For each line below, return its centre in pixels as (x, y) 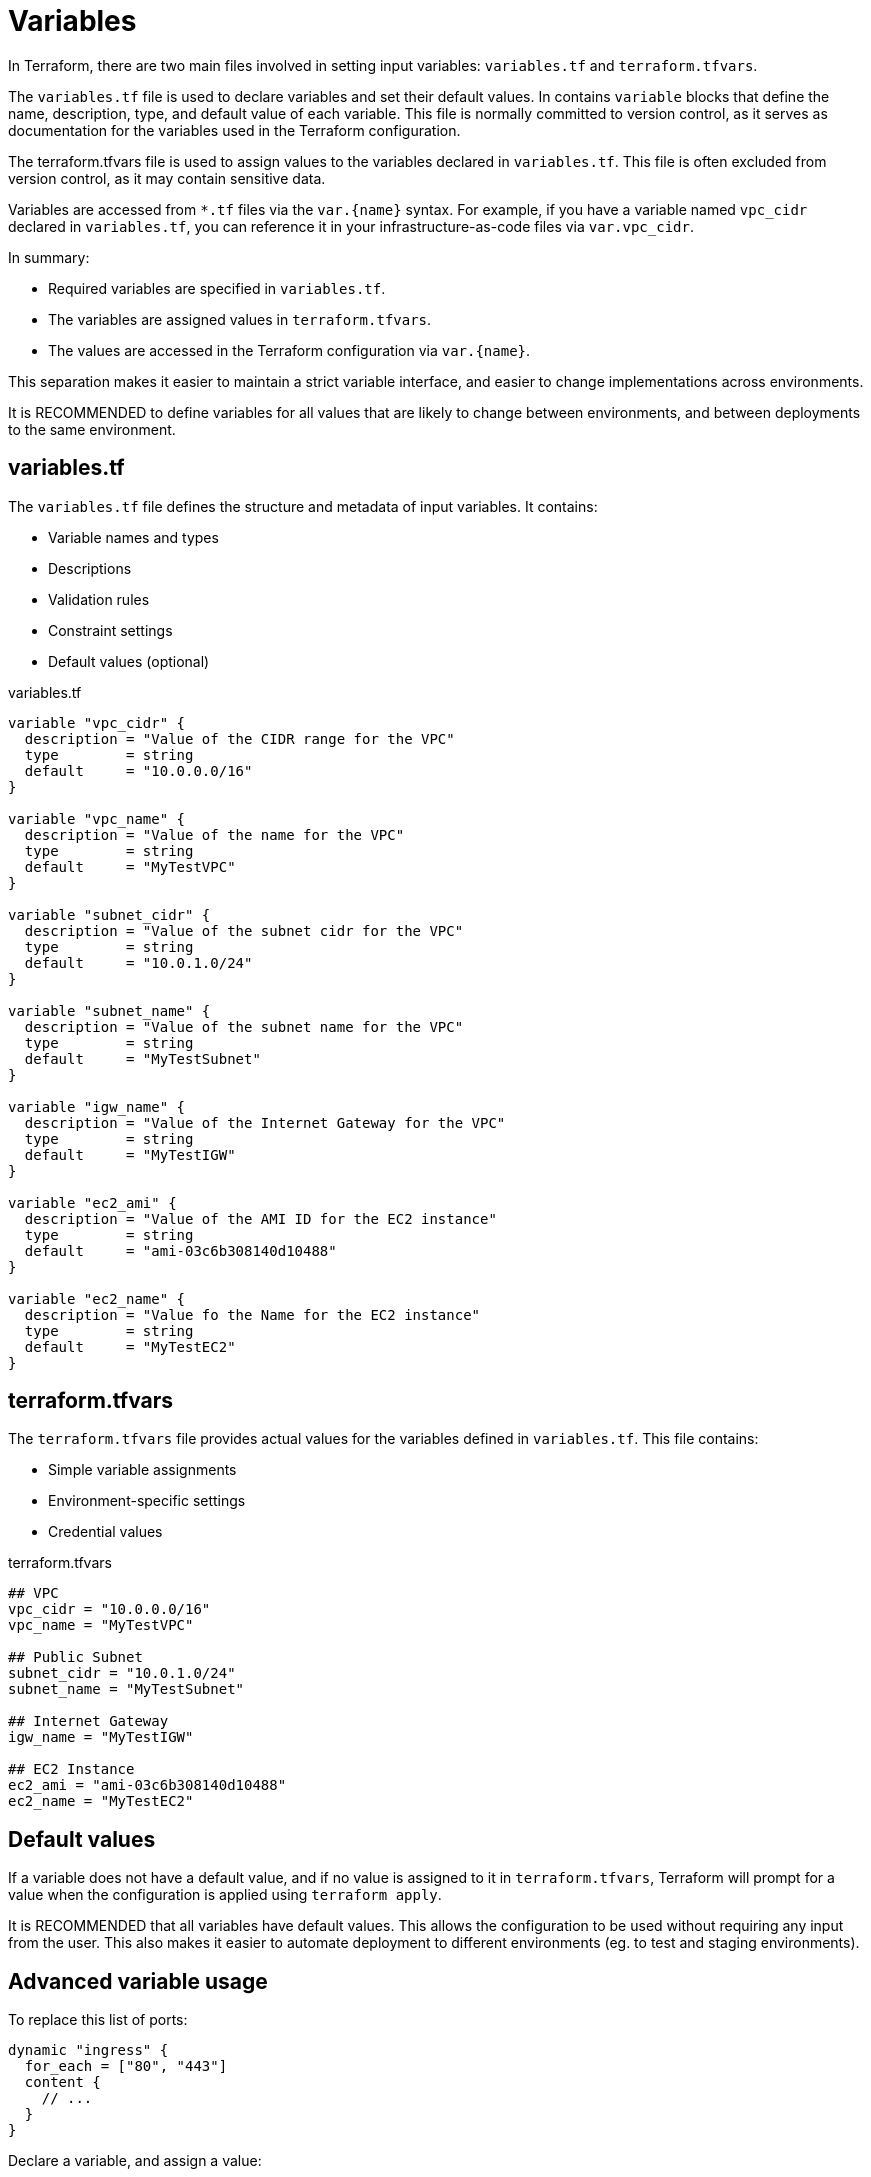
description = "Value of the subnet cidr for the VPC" (244, 930)
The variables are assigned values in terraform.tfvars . (240, 319)
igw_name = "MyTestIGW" (101, 1737)
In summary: (49, 257)
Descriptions (90, 568)
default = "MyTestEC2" (130, 1346)
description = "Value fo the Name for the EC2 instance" (252, 1314)
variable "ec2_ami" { (92, 1202)
